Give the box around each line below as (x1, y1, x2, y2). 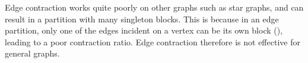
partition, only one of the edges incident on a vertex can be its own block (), (5, 24, 283, 37)
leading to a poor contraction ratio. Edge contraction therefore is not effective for (5, 35, 300, 48)
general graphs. (5, 47, 60, 59)
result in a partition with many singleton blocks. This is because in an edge (5, 12, 279, 25)
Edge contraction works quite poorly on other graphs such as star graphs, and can (5, 1, 304, 13)
